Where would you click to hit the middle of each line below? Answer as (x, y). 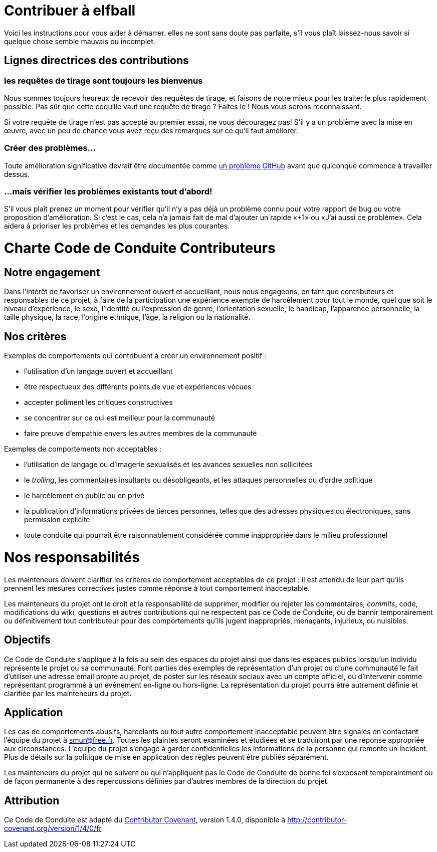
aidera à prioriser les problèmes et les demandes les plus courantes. (117, 226)
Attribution (32, 800)
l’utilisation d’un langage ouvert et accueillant (98, 371)
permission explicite (57, 520)
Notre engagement (52, 272)
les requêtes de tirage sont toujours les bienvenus (103, 80)
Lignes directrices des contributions (96, 61)
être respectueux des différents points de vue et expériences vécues (138, 387)
